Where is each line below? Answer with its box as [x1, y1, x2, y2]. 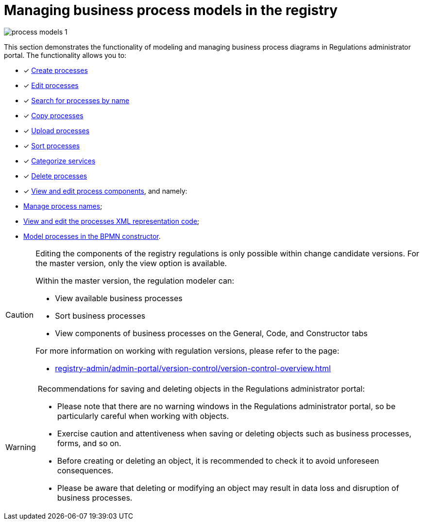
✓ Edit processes [23, 81, 79, 90]
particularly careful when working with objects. [57, 411, 229, 421]
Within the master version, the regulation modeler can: [35, 275, 235, 286]
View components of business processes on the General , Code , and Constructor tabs [55, 328, 368, 338]
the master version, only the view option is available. [35, 258, 227, 268]
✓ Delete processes [23, 171, 87, 180]
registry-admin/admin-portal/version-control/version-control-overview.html [55, 363, 331, 373]
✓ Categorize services [23, 156, 96, 165]
